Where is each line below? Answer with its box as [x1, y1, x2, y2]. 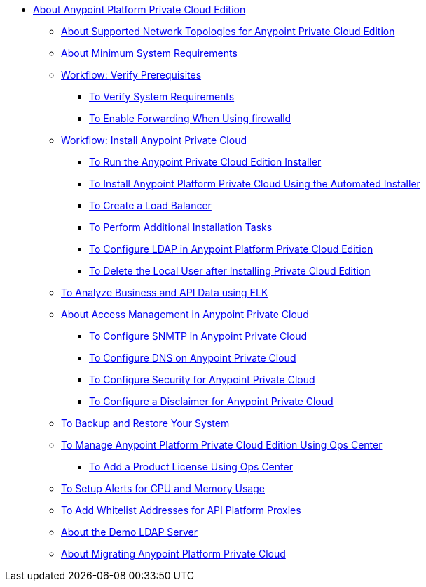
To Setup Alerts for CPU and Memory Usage [61, 482, 265, 494]
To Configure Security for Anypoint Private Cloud [89, 374, 315, 385]
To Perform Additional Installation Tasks [89, 221, 273, 233]
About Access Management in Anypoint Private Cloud [61, 308, 309, 320]
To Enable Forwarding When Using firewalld [89, 112, 291, 124]
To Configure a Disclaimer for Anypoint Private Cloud [89, 395, 334, 407]
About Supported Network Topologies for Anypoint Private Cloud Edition [61, 25, 395, 37]
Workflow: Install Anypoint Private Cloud [61, 134, 247, 146]
